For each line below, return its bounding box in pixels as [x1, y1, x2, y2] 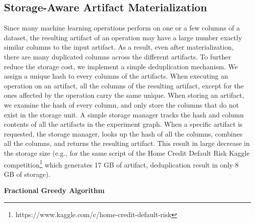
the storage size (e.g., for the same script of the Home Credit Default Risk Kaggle [4, 147, 250, 158]
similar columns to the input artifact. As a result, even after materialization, [4, 42, 234, 52]
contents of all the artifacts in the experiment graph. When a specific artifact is [4, 119, 243, 129]
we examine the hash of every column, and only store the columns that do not [4, 99, 239, 110]
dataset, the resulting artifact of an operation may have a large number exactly [4, 32, 242, 42]
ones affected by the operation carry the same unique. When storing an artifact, [4, 90, 244, 100]
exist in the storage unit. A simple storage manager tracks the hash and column [4, 109, 244, 119]
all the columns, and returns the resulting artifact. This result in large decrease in [4, 138, 250, 148]
